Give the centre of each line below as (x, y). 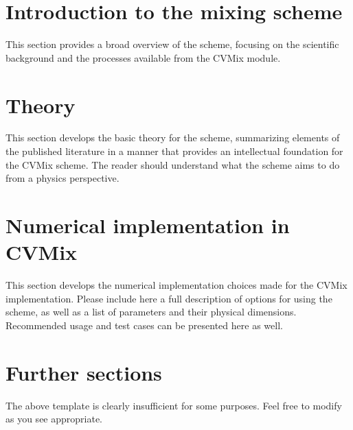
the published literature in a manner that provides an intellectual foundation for (174, 151)
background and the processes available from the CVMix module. (143, 57)
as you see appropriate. (54, 419)
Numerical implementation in (148, 225)
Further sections (84, 372)
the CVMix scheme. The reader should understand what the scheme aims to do (173, 164)
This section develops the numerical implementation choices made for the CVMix (176, 285)
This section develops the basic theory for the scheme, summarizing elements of (173, 138)
